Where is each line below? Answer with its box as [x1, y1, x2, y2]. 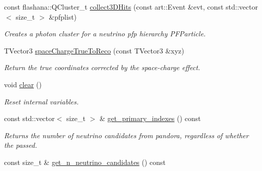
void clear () [4, 79, 42, 89]
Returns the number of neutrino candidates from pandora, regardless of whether [4, 130, 249, 140]
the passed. [4, 140, 37, 150]
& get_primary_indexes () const [99, 113, 201, 124]
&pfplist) [49, 11, 77, 22]
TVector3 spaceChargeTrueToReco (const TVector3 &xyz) [4, 45, 184, 55]
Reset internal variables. [4, 96, 79, 106]
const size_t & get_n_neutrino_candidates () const [4, 156, 166, 167]
